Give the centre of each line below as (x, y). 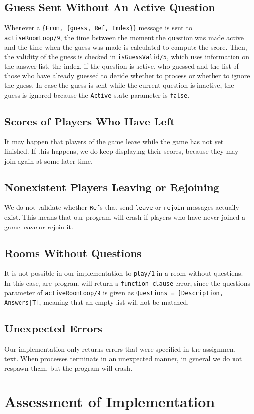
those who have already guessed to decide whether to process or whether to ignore (127, 75)
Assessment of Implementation (110, 402)
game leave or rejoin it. (39, 226)
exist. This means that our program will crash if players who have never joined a (125, 217)
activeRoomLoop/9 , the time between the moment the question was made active (124, 37)
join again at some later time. (49, 160)
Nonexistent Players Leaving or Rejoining (112, 187)
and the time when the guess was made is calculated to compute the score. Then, (126, 47)
